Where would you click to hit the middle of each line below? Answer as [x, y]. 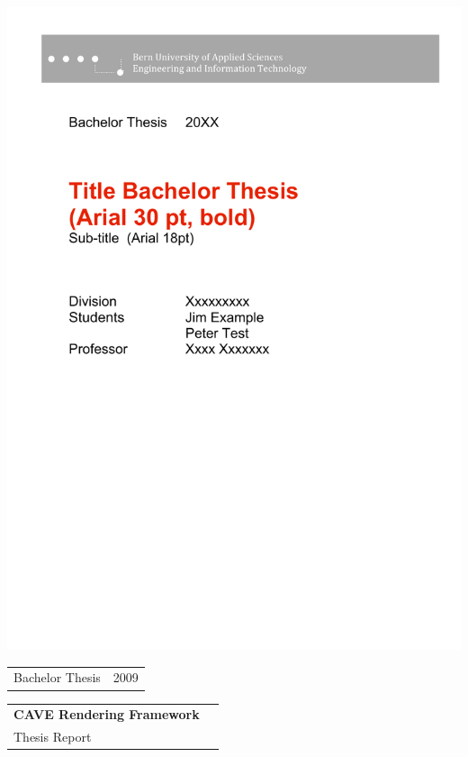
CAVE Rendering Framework [107, 714]
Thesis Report [53, 737]
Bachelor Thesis [57, 677]
